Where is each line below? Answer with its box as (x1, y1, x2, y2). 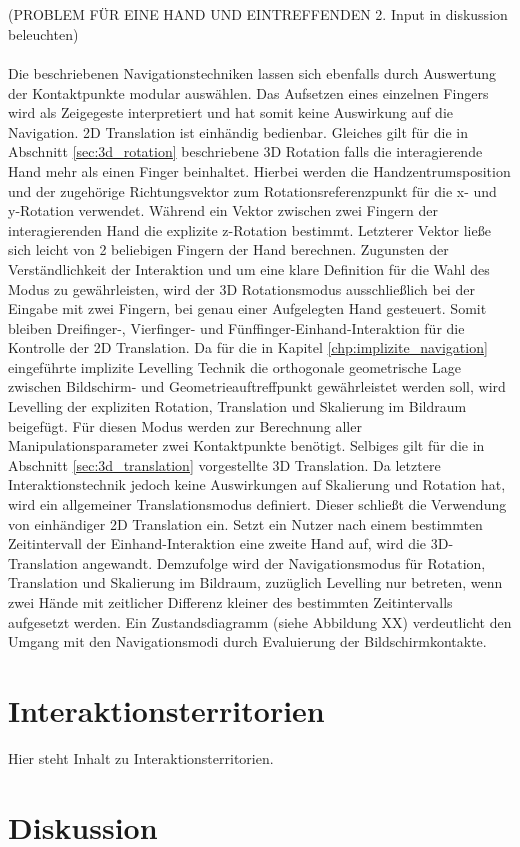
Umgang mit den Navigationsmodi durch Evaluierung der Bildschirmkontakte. (8, 631, 487, 652)
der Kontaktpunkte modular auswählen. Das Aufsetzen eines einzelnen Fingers (8, 82, 489, 103)
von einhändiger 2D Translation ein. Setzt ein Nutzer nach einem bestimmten (8, 513, 483, 534)
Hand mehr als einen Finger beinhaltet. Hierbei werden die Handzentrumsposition (8, 160, 511, 181)
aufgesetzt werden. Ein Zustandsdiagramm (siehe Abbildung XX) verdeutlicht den (8, 611, 512, 632)
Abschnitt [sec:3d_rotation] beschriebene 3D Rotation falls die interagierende (8, 141, 483, 162)
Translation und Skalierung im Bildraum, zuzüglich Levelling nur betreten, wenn (8, 572, 503, 593)
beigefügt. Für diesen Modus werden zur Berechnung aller (8, 415, 362, 436)
